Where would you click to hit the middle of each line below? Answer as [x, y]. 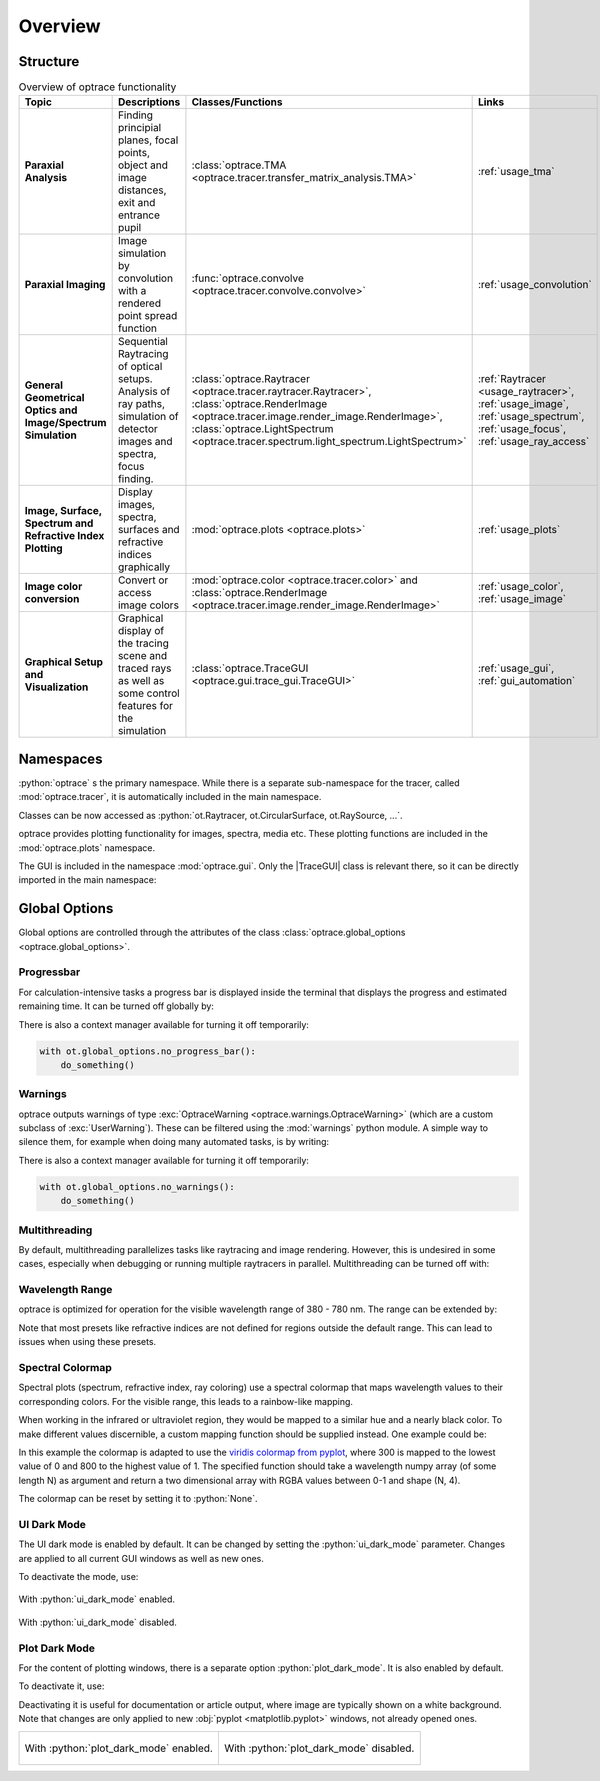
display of [141, 631]
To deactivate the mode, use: [78, 1577]
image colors [148, 605]
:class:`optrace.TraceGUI [250, 668]
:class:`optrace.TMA [239, 165]
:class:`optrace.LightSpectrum [262, 429]
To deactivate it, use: [61, 1686]
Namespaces [60, 758]
